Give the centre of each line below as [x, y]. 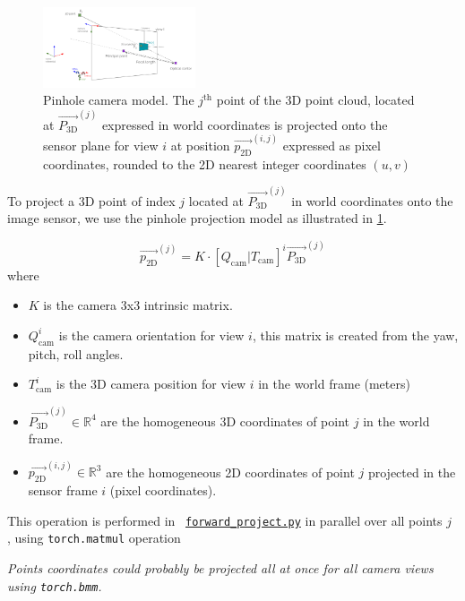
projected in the [412, 472]
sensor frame [63, 490]
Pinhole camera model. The [119, 100]
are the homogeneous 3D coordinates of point [225, 421]
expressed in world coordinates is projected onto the [245, 124]
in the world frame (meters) [334, 384]
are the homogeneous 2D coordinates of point [230, 472]
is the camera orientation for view [151, 335]
